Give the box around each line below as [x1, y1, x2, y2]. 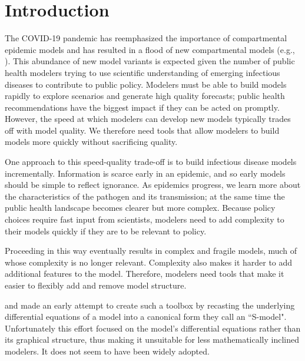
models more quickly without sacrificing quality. [5, 135, 178, 148]
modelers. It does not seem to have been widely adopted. [5, 345, 210, 357]
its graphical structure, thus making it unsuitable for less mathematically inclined [5, 333, 299, 346]
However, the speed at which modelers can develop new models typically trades [5, 112, 291, 125]
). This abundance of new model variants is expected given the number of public [5, 55, 295, 67]
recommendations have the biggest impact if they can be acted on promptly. [5, 101, 280, 113]
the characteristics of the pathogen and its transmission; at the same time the [5, 190, 285, 202]
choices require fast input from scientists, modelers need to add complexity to [5, 213, 284, 226]
